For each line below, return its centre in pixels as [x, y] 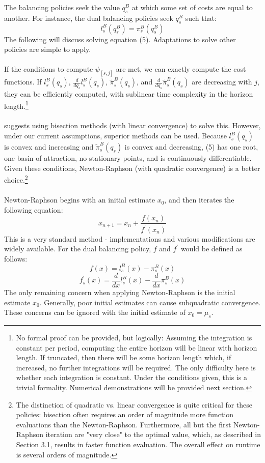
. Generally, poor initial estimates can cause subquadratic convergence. [150, 302]
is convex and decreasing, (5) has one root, [191, 147]
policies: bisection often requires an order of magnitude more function [125, 414]
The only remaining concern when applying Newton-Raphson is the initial [120, 292]
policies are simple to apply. [48, 49]
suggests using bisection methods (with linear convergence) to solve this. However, [132, 125]
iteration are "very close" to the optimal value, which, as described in [153, 434]
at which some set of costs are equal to [192, 7]
